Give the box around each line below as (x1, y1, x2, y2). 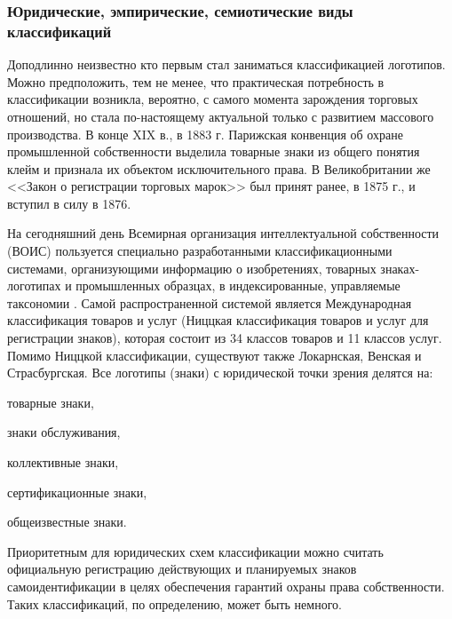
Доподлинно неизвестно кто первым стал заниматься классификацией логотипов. (7, 55, 446, 74)
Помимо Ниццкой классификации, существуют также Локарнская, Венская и (7, 345, 422, 364)
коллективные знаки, (7, 453, 119, 472)
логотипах (7, 276, 61, 295)
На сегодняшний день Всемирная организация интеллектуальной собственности (7, 224, 440, 242)
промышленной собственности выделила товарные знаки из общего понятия (7, 142, 420, 161)
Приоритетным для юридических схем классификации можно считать (7, 542, 384, 560)
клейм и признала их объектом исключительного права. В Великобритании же (7, 159, 431, 178)
